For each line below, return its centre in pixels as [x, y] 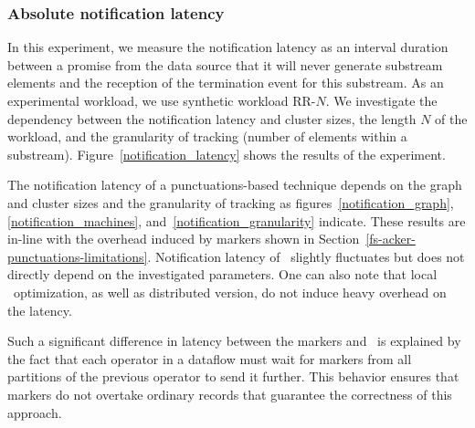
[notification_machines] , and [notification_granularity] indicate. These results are [237, 220]
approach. [35, 412]
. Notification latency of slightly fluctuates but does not [306, 256]
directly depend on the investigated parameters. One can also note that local [222, 274]
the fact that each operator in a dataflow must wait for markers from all [210, 358]
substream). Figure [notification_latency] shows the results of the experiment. [227, 154]
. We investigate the [381, 100]
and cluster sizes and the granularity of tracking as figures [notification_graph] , [231, 202]
